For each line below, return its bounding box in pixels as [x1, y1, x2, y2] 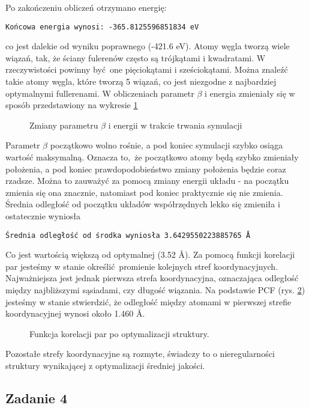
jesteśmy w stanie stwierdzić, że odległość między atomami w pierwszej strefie [5, 295, 292, 308]
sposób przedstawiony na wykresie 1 [5, 99, 138, 111]
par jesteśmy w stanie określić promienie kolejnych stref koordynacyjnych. [5, 260, 278, 272]
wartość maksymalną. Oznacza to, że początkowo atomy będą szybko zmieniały [5, 151, 299, 163]
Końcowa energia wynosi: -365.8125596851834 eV [5, 22, 199, 31]
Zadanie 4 [5, 388, 67, 407]
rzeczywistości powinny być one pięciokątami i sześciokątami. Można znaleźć [5, 63, 288, 76]
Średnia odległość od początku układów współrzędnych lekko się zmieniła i [5, 198, 280, 210]
